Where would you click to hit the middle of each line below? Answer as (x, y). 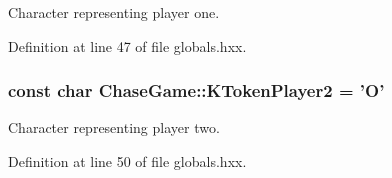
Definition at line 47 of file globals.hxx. (127, 45)
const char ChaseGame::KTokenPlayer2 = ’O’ (196, 90)
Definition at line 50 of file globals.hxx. (127, 161)
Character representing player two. (114, 127)
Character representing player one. (114, 12)
